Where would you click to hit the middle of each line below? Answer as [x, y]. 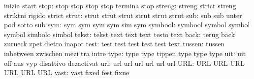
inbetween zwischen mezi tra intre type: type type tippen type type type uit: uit [125, 53]
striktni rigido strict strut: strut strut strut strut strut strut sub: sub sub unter [123, 15]
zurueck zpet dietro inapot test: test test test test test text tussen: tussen [114, 44]
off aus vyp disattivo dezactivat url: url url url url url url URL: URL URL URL [124, 63]
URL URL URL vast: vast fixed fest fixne [67, 72]
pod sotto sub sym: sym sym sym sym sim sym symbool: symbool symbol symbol [127, 25]
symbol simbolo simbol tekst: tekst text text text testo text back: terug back [120, 34]
